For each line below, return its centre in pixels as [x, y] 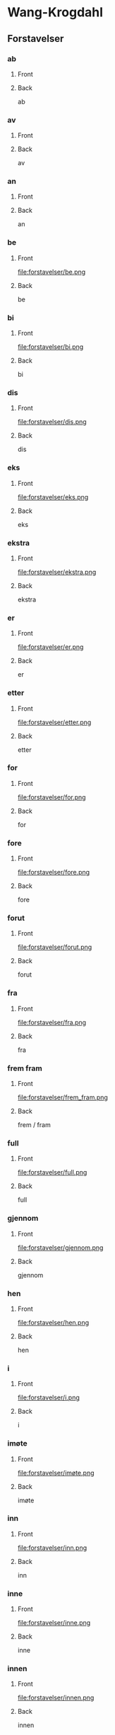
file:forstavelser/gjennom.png [60, 1247]
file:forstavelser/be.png [52, 272]
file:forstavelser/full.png [52, 1173]
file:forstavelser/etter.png [54, 722]
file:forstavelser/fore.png [54, 872]
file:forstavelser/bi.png [50, 347]
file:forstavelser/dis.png [52, 422]
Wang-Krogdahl [55, 12]
